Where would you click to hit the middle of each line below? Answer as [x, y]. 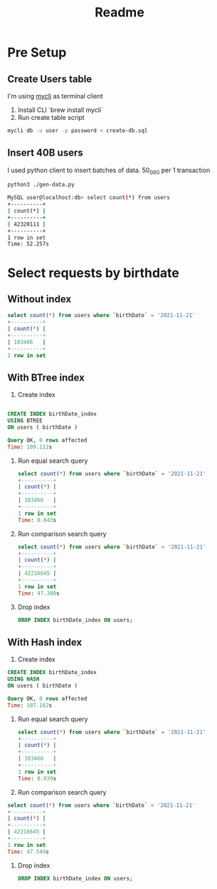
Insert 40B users [45, 153]
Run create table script [51, 117]
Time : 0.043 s [37, 520]
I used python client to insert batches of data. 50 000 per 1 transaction [109, 171]
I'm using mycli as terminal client [55, 96]
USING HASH [23, 679]
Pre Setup [37, 52]
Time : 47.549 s [28, 852]
